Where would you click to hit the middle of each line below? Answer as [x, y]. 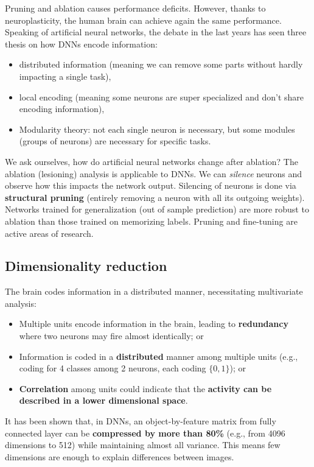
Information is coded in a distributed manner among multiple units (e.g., [159, 356]
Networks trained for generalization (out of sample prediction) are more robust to [157, 209]
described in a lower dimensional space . [103, 400]
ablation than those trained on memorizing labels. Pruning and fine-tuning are [151, 221]
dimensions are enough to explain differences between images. [120, 456]
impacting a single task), [65, 76]
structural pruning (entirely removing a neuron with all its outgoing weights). [155, 197]
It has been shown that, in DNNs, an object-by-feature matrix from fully [141, 421]
